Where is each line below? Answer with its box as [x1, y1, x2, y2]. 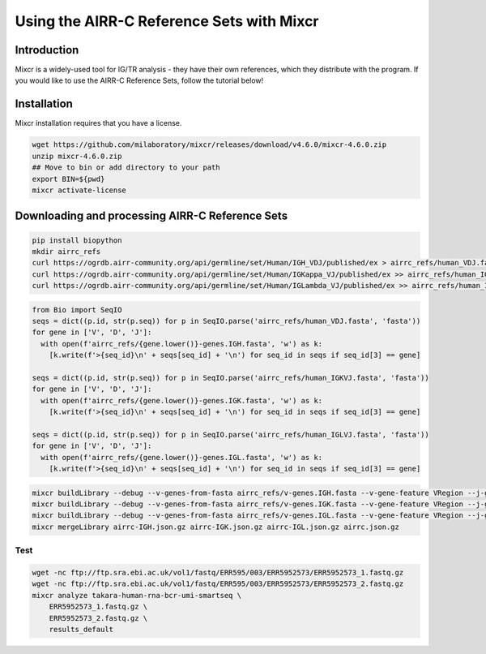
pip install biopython [32, 235, 122, 245]
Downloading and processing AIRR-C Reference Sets [15, 209, 288, 223]
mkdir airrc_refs [32, 247, 101, 256]
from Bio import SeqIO [32, 305, 122, 314]
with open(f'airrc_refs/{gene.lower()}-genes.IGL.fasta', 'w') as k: [40, 453, 323, 462]
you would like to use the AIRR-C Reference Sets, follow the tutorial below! [15, 75, 264, 85]
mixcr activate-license [32, 185, 127, 195]
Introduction [15, 43, 79, 57]
